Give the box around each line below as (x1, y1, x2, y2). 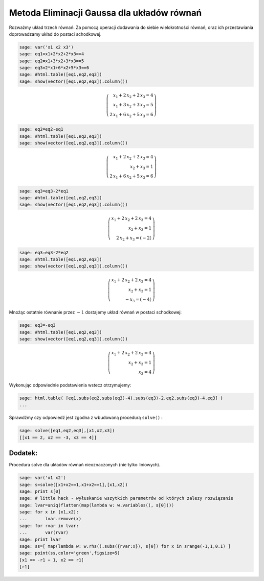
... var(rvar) (19, 530, 68, 535)
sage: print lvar (19, 536, 61, 542)
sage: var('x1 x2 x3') (19, 44, 74, 50)
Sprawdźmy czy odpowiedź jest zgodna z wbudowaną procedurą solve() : (9, 414, 163, 421)
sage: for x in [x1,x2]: (19, 509, 79, 515)
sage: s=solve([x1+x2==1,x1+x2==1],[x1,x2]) (19, 482, 128, 487)
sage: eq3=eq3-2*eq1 (19, 188, 68, 194)
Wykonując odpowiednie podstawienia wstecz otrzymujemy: (9, 382, 132, 388)
